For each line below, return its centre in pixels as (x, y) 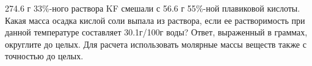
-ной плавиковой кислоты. (252, 8)
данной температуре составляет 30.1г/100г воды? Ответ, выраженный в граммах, (156, 32)
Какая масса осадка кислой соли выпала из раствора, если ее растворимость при (155, 20)
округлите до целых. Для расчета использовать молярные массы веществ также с (156, 44)
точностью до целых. (44, 56)
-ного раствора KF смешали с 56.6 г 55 (122, 8)
